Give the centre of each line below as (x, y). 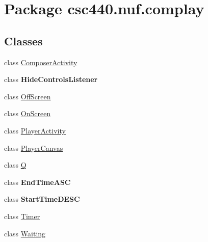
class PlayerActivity (35, 130)
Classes (23, 41)
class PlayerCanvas (34, 147)
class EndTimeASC (37, 182)
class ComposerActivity (41, 62)
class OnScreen (28, 113)
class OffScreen (28, 96)
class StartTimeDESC (42, 199)
